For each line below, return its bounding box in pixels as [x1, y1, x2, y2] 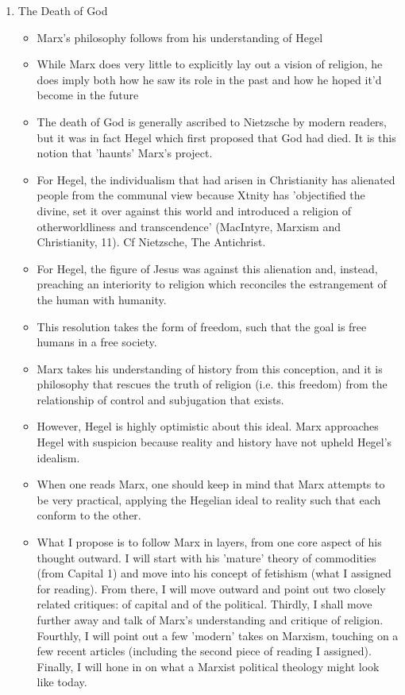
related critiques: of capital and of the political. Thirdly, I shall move [37, 596, 372, 612]
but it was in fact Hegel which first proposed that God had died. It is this [37, 129, 396, 145]
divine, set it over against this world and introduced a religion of [37, 202, 352, 218]
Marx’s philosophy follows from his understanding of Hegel [37, 29, 323, 45]
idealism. [37, 449, 80, 465]
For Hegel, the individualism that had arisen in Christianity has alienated [37, 171, 395, 187]
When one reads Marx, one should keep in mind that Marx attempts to [37, 476, 385, 492]
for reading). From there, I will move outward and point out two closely [37, 580, 386, 597]
